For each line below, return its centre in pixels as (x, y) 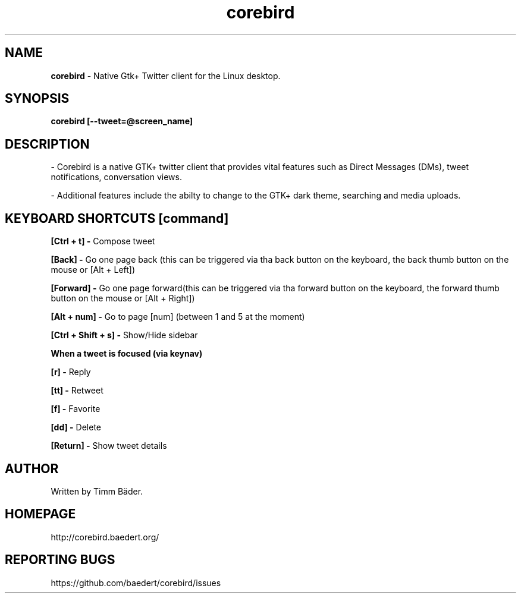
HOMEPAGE (40, 514)
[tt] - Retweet (77, 391)
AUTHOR (32, 468)
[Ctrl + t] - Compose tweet (103, 241)
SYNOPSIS (37, 99)
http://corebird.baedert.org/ (105, 537)
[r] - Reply (71, 372)
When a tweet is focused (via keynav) (127, 354)
